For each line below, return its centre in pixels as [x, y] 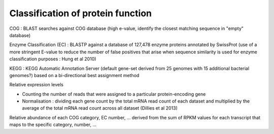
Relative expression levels [36, 85]
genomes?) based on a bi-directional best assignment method [74, 75]
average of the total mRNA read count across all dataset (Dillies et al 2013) [100, 108]
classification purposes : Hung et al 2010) [53, 59]
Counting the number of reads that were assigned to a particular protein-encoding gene [114, 94]
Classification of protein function [81, 13]
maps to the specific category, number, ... [53, 125]
